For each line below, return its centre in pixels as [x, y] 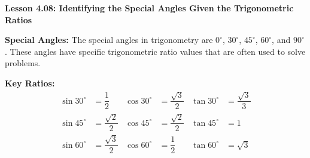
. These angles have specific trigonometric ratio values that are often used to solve [155, 51]
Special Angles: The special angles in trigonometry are [109, 40]
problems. [23, 63]
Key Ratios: [30, 83]
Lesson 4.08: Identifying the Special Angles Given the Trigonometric [149, 8]
